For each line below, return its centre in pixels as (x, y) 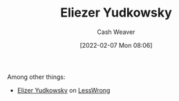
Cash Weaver (116, 32)
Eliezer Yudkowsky (116, 13)
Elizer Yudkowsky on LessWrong (64, 90)
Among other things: (36, 77)
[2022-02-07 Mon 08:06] (116, 45)
